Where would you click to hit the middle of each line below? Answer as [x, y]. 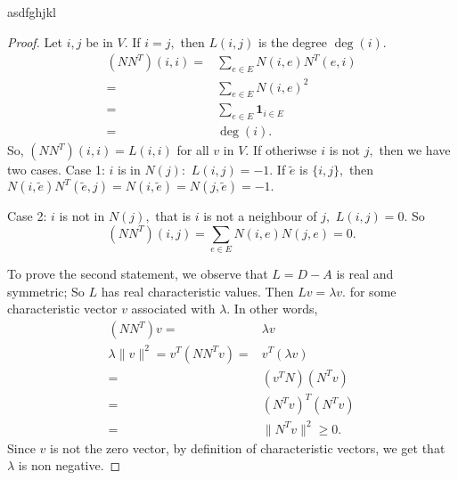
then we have [415, 150]
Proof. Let [35, 41]
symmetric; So [46, 291]
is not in [82, 216]
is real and [365, 274]
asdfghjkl [32, 12]
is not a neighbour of [260, 216]
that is [173, 216]
